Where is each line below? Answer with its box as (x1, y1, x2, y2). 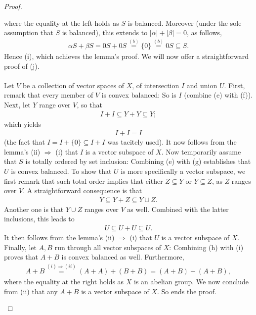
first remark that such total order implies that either (4, 175, 163, 186)
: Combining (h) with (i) (169, 242, 244, 252)
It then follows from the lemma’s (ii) (4, 232, 115, 243)
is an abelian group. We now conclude (134, 276, 249, 287)
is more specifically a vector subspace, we (121, 166, 246, 176)
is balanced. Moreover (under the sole (128, 17, 242, 28)
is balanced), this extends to (62, 27, 148, 38)
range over (39, 100, 71, 109)
